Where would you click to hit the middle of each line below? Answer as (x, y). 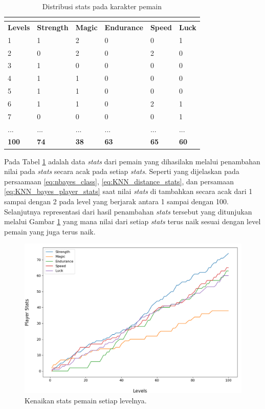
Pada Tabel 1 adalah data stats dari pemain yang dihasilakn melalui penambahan (132, 161)
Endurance (124, 27)
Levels (19, 27)
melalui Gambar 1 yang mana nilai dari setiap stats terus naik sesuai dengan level (132, 221)
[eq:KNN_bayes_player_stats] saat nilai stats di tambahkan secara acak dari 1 (128, 191)
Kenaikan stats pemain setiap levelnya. (86, 400)
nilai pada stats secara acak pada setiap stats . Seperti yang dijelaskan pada (122, 171)
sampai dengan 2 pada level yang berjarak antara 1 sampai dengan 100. (116, 201)
